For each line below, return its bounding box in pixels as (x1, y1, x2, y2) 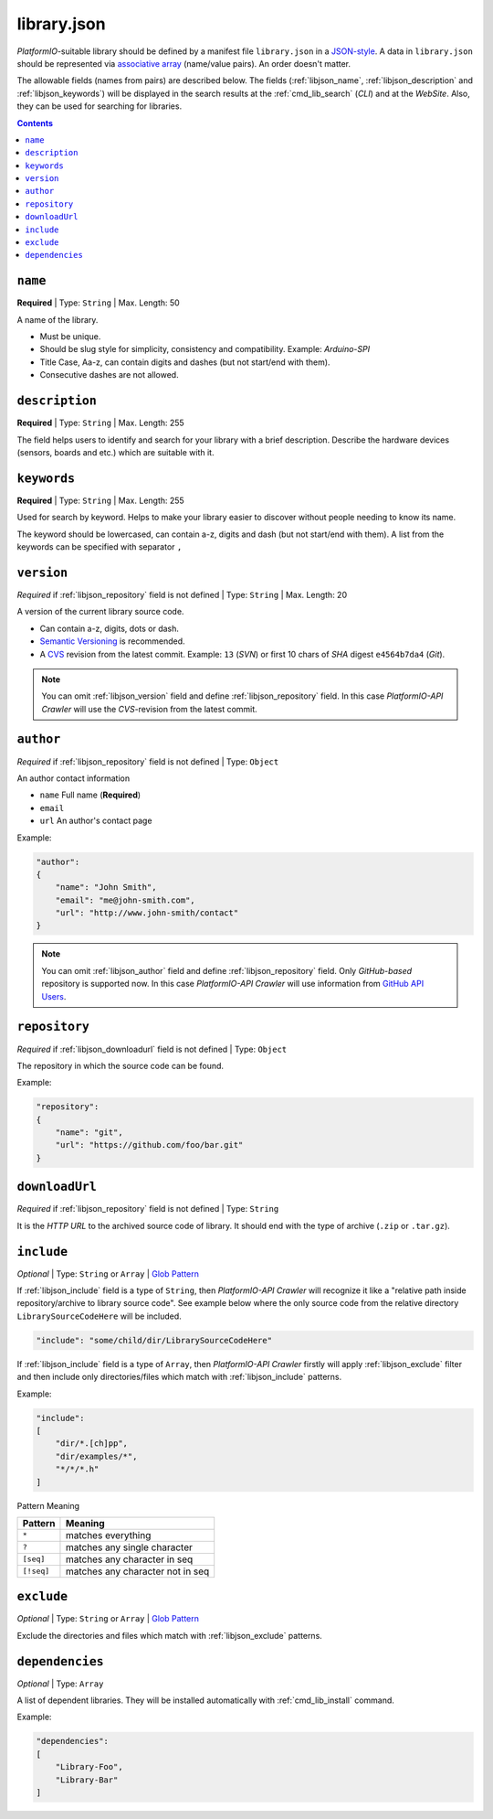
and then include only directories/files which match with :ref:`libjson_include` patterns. (16, 1372, 342, 1383)
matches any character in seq (65, 1553, 194, 1566)
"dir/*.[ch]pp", (55, 1439, 128, 1449)
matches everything (65, 1528, 152, 1541)
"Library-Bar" (55, 1774, 119, 1785)
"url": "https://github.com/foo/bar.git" (55, 1140, 244, 1150)
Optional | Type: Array (16, 1678, 104, 1689)
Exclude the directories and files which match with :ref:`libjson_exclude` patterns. (16, 1630, 323, 1641)
